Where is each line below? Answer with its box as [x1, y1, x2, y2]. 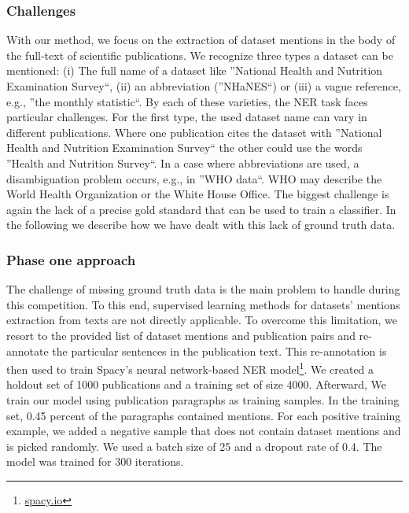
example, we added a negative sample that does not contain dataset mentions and [6, 423, 401, 439]
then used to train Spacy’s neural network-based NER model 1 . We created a [6, 359, 374, 377]
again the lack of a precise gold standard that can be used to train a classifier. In [6, 201, 396, 217]
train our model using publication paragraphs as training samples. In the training [6, 391, 400, 408]
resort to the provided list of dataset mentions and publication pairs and [6, 327, 356, 343]
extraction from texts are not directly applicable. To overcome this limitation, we [6, 312, 397, 328]
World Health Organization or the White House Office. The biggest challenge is [6, 186, 389, 202]
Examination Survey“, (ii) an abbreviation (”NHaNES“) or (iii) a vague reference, [6, 78, 401, 94]
